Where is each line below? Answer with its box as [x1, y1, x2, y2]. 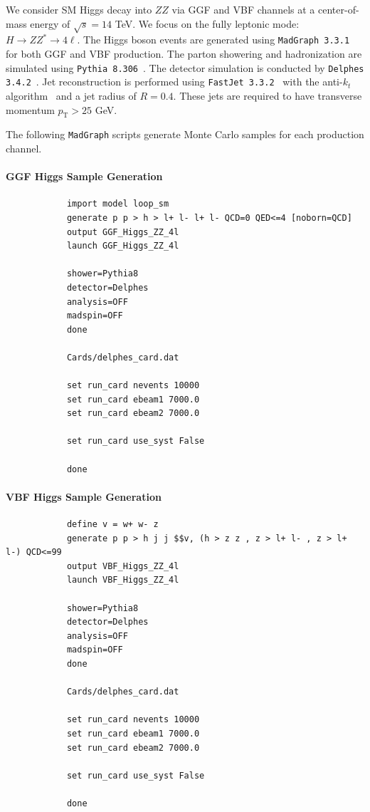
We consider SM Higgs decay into [6, 2, 152, 16]
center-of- [317, 2, 359, 16]
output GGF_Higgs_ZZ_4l [66, 227, 179, 237]
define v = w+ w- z [66, 519, 159, 530]
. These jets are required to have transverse [173, 88, 362, 103]
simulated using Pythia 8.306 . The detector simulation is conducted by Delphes [6, 60, 364, 75]
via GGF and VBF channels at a [171, 2, 315, 16]
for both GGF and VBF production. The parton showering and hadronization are [6, 46, 362, 61]
